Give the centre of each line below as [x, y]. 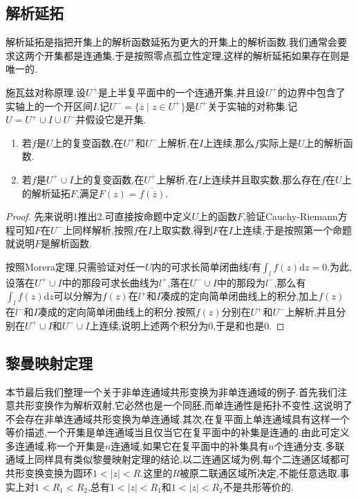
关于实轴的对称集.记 [253, 106]
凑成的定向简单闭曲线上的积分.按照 [116, 312]
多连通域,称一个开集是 [55, 445]
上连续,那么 [229, 142]
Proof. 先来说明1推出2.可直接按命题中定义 [99, 216]
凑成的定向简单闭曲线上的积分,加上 [239, 296]
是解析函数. [66, 243]
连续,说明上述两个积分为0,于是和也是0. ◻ [192, 325]
